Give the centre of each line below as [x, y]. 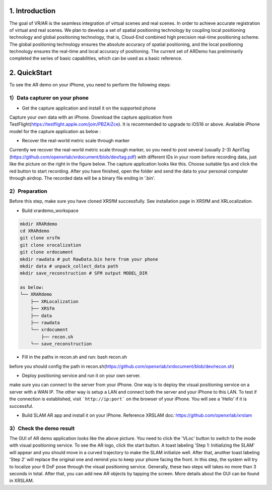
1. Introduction [32, 11]
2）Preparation [28, 191]
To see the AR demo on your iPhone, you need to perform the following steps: [90, 85]
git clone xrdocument [47, 252]
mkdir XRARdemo [39, 224]
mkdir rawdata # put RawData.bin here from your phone [89, 259]
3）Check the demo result [42, 428]
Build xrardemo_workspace [50, 210]
